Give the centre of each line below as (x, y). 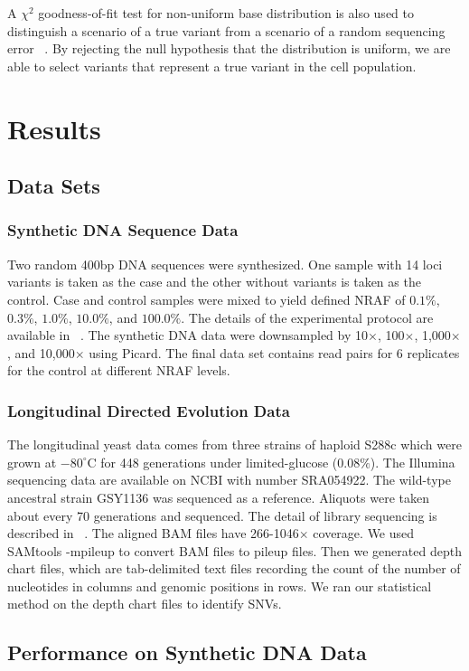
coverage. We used (364, 533)
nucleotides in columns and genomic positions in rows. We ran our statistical (220, 586)
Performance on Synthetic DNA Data (187, 652)
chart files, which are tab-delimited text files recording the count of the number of (234, 568)
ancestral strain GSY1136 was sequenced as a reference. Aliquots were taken (218, 497)
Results (54, 128)
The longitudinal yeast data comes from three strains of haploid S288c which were (234, 444)
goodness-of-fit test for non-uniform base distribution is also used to (226, 13)
